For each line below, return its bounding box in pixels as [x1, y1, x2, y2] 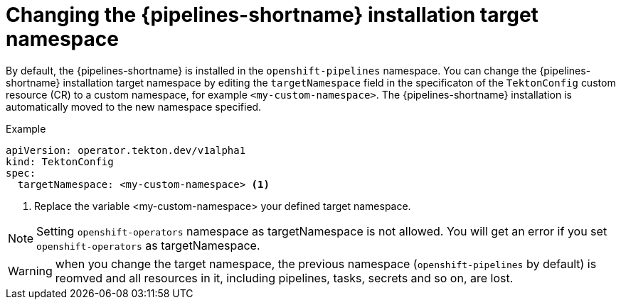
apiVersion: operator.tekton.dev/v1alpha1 [6, 144, 246, 156]
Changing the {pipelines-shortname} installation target [6, 3, 538, 27]
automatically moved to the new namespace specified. [6, 100, 262, 113]
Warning [8, 263, 53, 278]
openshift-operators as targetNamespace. [36, 238, 260, 253]
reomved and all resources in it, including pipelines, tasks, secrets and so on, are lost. [55, 270, 514, 285]
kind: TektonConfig [6, 155, 114, 167]
